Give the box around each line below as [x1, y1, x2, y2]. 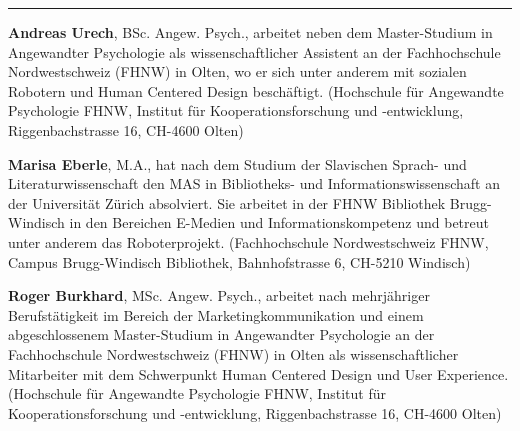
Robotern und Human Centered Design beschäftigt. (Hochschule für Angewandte [8, 80, 504, 101]
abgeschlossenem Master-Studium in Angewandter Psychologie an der [8, 324, 435, 345]
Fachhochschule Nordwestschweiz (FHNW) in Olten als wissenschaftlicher [8, 343, 459, 364]
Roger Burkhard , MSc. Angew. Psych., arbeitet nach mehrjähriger [8, 285, 430, 306]
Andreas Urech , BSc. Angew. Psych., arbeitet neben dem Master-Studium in [8, 22, 493, 42]
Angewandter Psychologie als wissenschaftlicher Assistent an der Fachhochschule [8, 41, 501, 62]
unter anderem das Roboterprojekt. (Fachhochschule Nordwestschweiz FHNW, [8, 231, 489, 252]
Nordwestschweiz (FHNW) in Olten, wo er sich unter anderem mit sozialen [8, 61, 467, 82]
